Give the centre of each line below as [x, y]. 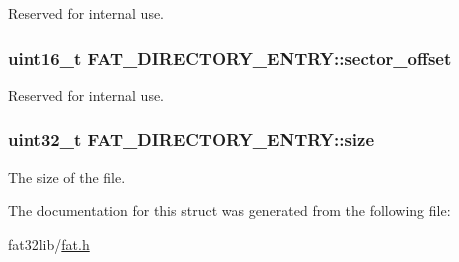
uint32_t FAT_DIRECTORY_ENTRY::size [191, 139]
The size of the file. [67, 176]
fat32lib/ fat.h [49, 243]
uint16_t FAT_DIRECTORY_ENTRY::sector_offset [230, 57]
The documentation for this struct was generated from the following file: [229, 210]
